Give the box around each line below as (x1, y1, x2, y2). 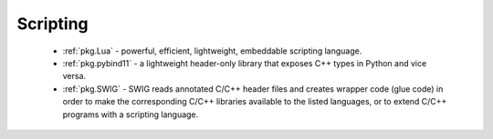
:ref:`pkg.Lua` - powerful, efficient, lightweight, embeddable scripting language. (62, 45, 362, 56)
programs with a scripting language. (62, 109, 199, 120)
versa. (62, 71, 87, 82)
